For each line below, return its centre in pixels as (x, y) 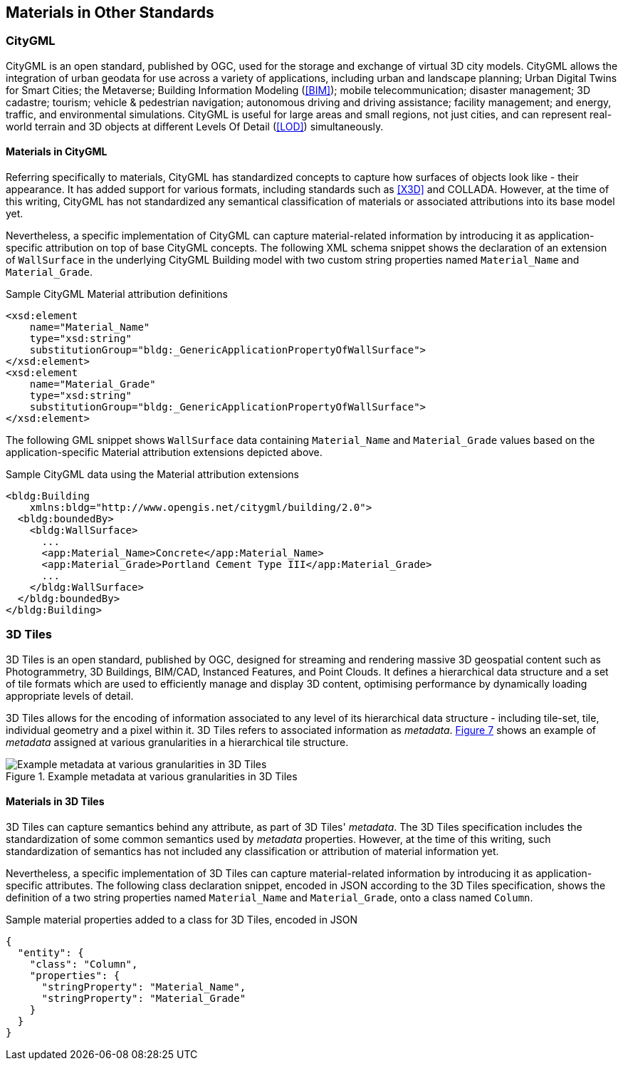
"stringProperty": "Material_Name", (144, 987)
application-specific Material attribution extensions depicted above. (164, 452)
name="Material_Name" (90, 327)
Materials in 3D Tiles (55, 802)
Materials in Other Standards (110, 12)
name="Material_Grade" (93, 384)
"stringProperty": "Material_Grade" (144, 998)
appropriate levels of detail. (70, 695)
